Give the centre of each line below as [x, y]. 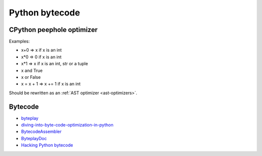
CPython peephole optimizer [53, 30]
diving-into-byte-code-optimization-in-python [67, 125]
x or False [31, 77]
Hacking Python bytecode [47, 145]
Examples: [19, 42]
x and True [32, 71]
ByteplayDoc [34, 138]
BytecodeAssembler [41, 132]
